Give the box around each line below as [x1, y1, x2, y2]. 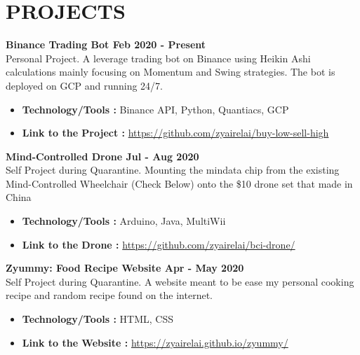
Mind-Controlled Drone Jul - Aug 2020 [6, 148, 199, 163]
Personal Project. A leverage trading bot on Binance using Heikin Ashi [6, 50, 311, 65]
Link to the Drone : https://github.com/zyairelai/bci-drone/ [22, 237, 295, 251]
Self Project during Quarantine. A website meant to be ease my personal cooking [6, 274, 354, 288]
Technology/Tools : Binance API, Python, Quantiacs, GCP [22, 102, 289, 116]
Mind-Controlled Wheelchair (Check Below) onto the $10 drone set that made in [6, 176, 353, 190]
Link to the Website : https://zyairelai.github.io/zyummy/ [22, 335, 288, 349]
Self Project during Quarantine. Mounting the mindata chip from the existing [6, 162, 340, 177]
